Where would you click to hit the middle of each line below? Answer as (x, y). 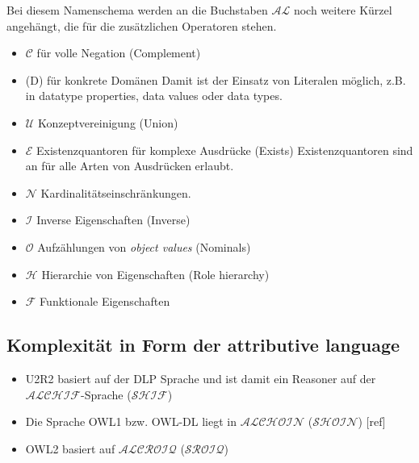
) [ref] (372, 421)
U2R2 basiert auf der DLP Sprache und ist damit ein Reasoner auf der (201, 378)
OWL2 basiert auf (70, 448)
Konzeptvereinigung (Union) (108, 122)
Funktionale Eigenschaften (105, 301)
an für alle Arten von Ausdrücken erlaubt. (130, 166)
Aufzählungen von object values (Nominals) (144, 246)
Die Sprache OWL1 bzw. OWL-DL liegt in (131, 421)
